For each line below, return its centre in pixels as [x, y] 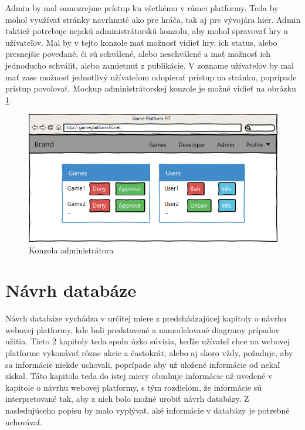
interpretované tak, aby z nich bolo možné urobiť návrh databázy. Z [127, 399]
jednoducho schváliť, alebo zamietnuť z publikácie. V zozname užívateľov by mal [150, 65]
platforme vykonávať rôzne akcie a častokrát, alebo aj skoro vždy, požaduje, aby [149, 353]
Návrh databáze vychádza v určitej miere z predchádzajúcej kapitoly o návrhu [146, 318]
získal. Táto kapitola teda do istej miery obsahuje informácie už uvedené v [139, 376]
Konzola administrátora [71, 250]
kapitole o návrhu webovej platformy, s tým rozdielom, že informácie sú [134, 387]
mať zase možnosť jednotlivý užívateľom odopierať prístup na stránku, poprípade [151, 77]
